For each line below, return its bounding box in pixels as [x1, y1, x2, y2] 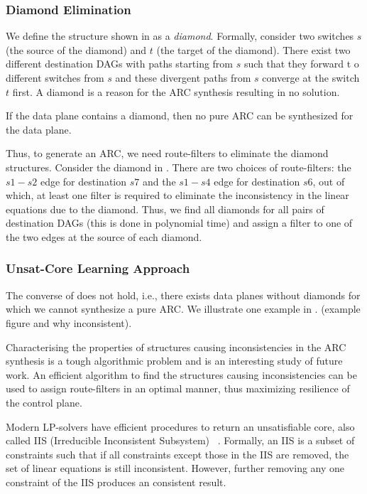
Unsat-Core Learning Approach [6, 259, 190, 277]
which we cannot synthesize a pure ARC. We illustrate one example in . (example [6, 301, 361, 316]
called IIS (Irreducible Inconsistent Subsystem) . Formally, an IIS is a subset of [6, 433, 355, 448]
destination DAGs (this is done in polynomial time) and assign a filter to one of [6, 215, 353, 230]
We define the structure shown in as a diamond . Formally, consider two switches [6, 28, 354, 43]
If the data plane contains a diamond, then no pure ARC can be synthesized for [6, 108, 354, 123]
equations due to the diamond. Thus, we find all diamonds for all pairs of [6, 201, 324, 216]
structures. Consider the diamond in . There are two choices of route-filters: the [6, 159, 351, 174]
